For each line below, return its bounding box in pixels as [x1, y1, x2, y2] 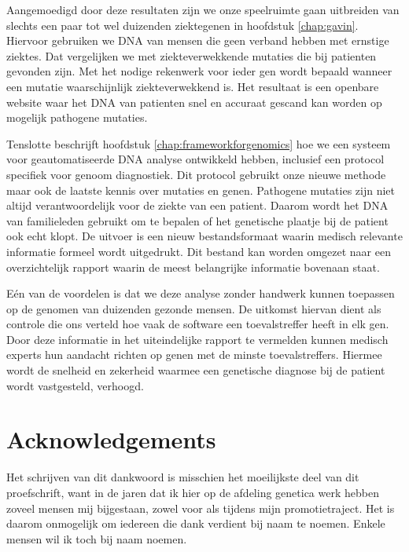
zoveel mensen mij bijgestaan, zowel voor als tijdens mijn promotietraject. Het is [6, 499, 395, 516]
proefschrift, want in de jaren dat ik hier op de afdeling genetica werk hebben [6, 484, 379, 500]
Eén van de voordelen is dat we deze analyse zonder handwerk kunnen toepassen [6, 285, 395, 302]
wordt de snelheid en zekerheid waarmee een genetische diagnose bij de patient [6, 362, 385, 378]
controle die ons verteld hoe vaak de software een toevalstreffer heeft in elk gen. [6, 316, 389, 332]
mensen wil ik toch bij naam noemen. [6, 530, 187, 547]
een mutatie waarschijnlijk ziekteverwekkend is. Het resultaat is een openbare [6, 78, 379, 94]
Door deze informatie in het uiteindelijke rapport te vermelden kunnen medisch [6, 331, 389, 347]
